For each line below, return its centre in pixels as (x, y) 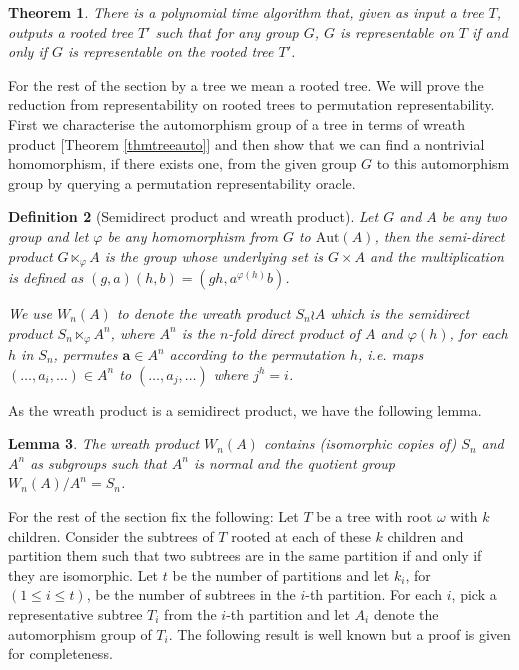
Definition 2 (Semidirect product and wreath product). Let (193, 216)
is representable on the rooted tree (171, 51)
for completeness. (60, 653)
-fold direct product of (294, 332)
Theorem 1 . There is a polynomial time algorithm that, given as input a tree (246, 12)
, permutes (85, 354)
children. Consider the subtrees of (111, 535)
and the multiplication (437, 255)
